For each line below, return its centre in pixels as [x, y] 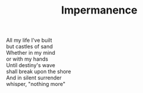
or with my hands [27, 59]
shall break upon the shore [39, 72]
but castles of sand [30, 46]
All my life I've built [29, 40]
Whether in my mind [31, 53]
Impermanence [99, 10]
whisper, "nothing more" [36, 84]
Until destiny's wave [31, 65]
